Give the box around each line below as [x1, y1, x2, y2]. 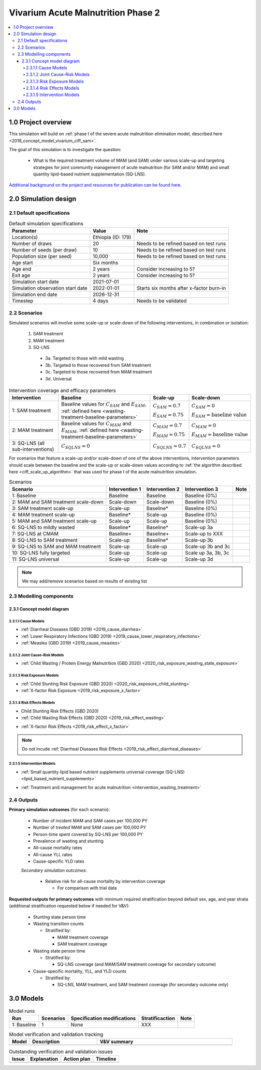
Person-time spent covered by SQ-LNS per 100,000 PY [33, 831, 143, 837]
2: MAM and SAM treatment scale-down [12, 498, 104, 505]
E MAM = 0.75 [153, 431, 185, 439]
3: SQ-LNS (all [12, 440, 45, 447]
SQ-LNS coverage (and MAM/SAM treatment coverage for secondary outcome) [57, 961, 216, 967]
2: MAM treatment [12, 427, 53, 434]
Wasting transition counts [33, 921, 84, 927]
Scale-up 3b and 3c [185, 543, 231, 550]
